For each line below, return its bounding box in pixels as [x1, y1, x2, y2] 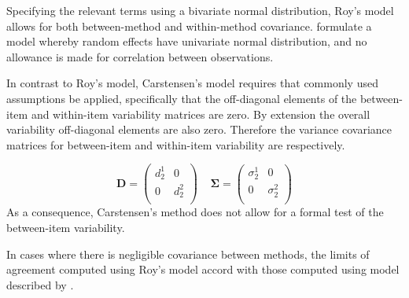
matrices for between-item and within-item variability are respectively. [6, 136, 345, 153]
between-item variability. [6, 219, 125, 235]
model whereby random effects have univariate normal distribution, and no [6, 33, 367, 50]
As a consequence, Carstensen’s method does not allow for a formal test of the [6, 204, 384, 220]
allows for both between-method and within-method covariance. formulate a [6, 17, 372, 34]
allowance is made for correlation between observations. [6, 48, 274, 64]
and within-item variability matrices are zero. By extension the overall [31, 105, 370, 122]
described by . [6, 276, 74, 292]
